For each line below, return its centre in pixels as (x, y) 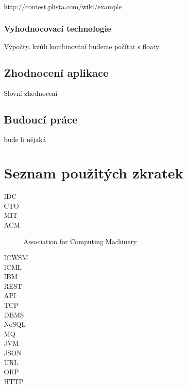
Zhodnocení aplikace (56, 72)
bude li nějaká (25, 139)
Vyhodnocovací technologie (58, 28)
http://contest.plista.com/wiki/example (63, 6)
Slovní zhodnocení (31, 93)
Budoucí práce (41, 119)
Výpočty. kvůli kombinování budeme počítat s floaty (82, 46)
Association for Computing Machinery (80, 241)
